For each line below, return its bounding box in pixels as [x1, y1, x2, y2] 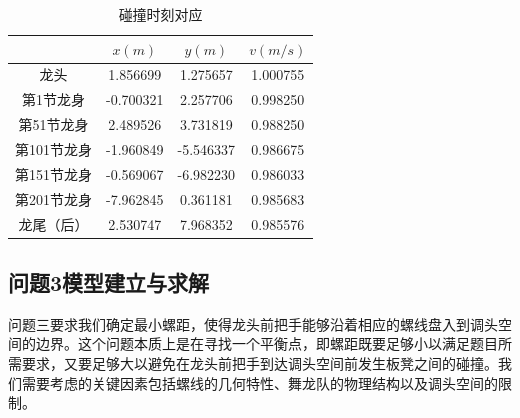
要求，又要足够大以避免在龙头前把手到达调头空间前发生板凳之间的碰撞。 [21, 352, 498, 373]
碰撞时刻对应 [118, 4, 203, 24]
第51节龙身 [18, 114, 89, 135]
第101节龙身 [15, 138, 92, 159]
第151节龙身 [15, 163, 92, 184]
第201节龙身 [15, 188, 92, 209]
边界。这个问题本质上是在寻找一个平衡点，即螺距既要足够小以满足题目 [35, 333, 498, 354]
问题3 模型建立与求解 [8, 266, 210, 297]
